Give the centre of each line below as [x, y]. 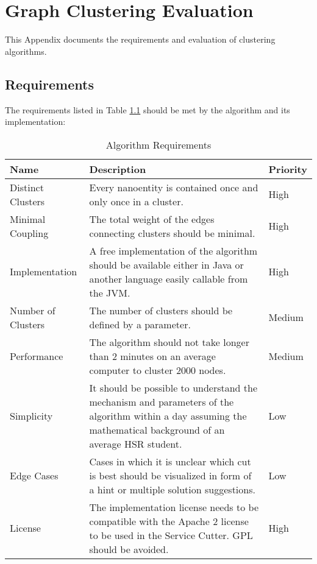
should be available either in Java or [166, 264]
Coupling [29, 233]
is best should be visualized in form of [170, 475]
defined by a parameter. [140, 324]
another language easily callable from [169, 278]
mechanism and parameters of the [162, 401]
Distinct [27, 187]
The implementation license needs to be [174, 507]
